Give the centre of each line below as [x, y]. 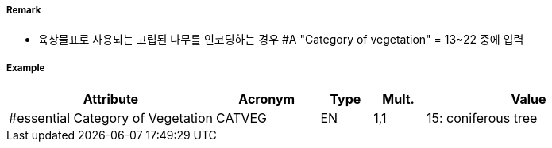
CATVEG [241, 118]
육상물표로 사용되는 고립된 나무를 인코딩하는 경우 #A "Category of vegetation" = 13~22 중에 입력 [281, 40]
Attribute [111, 99]
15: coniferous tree [482, 118]
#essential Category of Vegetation [111, 118]
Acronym [267, 99]
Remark [24, 10]
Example [26, 68]
